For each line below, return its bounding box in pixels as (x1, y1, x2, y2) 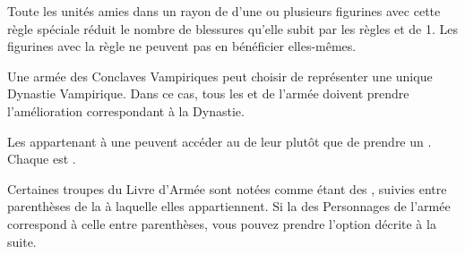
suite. (7, 232, 37, 250)
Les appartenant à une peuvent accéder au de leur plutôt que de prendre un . (7, 131, 432, 150)
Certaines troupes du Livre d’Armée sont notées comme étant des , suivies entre (7, 179, 447, 198)
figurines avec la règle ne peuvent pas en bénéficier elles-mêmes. (7, 37, 357, 55)
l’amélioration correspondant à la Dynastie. (7, 101, 245, 120)
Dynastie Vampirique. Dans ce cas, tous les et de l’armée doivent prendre (7, 84, 409, 103)
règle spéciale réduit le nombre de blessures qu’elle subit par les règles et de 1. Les (7, 19, 459, 38)
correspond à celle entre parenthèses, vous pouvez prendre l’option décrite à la (7, 214, 436, 233)
